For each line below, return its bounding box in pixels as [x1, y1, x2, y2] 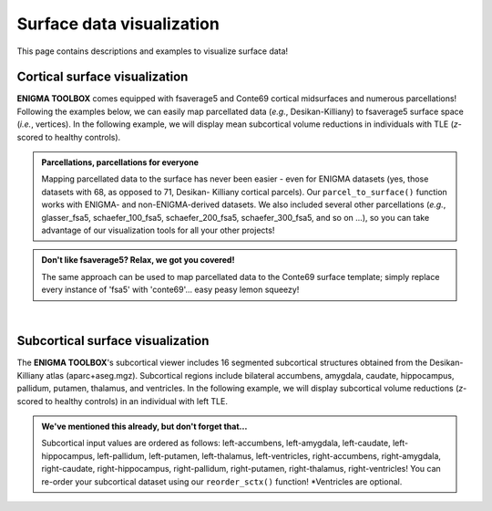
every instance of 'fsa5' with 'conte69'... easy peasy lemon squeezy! [41, 284, 300, 296]
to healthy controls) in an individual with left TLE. [45, 395, 228, 406]
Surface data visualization [16, 14, 220, 34]
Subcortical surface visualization [16, 333, 210, 349]
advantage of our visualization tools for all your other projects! [41, 224, 275, 235]
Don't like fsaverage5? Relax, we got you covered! [41, 255, 235, 266]
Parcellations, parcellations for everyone [41, 157, 200, 168]
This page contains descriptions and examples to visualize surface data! [16, 46, 289, 57]
